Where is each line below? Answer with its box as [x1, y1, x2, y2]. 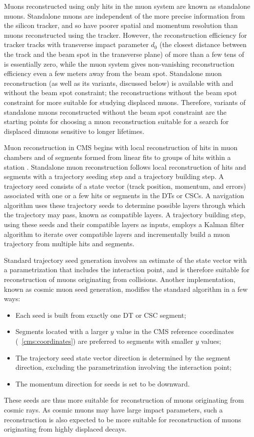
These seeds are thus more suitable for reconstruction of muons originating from [4, 395, 244, 405]
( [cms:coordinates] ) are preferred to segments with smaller [15, 336, 193, 346]
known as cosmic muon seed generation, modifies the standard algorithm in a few [4, 283, 248, 294]
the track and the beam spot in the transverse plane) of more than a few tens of [4, 49, 244, 59]
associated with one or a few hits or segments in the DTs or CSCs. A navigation [4, 190, 244, 201]
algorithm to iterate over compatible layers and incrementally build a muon [4, 229, 230, 239]
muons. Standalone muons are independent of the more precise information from [4, 10, 245, 21]
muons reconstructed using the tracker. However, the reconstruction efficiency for [4, 29, 247, 40]
